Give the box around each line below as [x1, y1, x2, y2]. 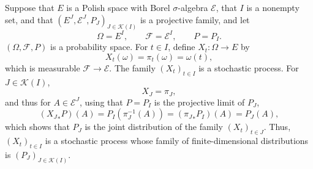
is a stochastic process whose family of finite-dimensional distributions [45, 134, 309, 147]
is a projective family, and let [140, 13, 250, 26]
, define [168, 40, 195, 53]
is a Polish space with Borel [66, 1, 170, 13]
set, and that [5, 13, 53, 26]
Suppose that [5, 1, 55, 13]
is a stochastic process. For [198, 62, 299, 74]
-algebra [178, 1, 208, 13]
